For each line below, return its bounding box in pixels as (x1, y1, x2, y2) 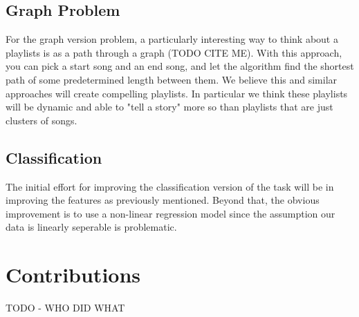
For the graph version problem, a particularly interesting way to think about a (6, 32, 338, 46)
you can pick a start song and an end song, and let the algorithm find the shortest (6, 59, 354, 73)
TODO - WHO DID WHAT (6, 300, 125, 315)
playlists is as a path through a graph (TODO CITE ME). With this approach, (6, 45, 342, 59)
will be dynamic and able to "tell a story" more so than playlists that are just (6, 99, 333, 114)
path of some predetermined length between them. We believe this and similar (6, 72, 338, 86)
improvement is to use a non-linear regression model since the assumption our (6, 206, 335, 220)
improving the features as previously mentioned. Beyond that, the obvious (6, 193, 320, 207)
